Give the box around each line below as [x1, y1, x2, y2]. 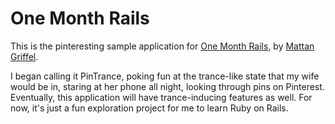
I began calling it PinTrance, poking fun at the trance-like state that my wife [10, 70, 320, 82]
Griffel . [10, 50, 39, 62]
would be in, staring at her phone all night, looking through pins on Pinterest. [10, 80, 325, 92]
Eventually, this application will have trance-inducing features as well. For [10, 91, 313, 103]
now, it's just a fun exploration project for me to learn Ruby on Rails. [10, 102, 289, 114]
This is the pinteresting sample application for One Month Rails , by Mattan [10, 40, 315, 52]
